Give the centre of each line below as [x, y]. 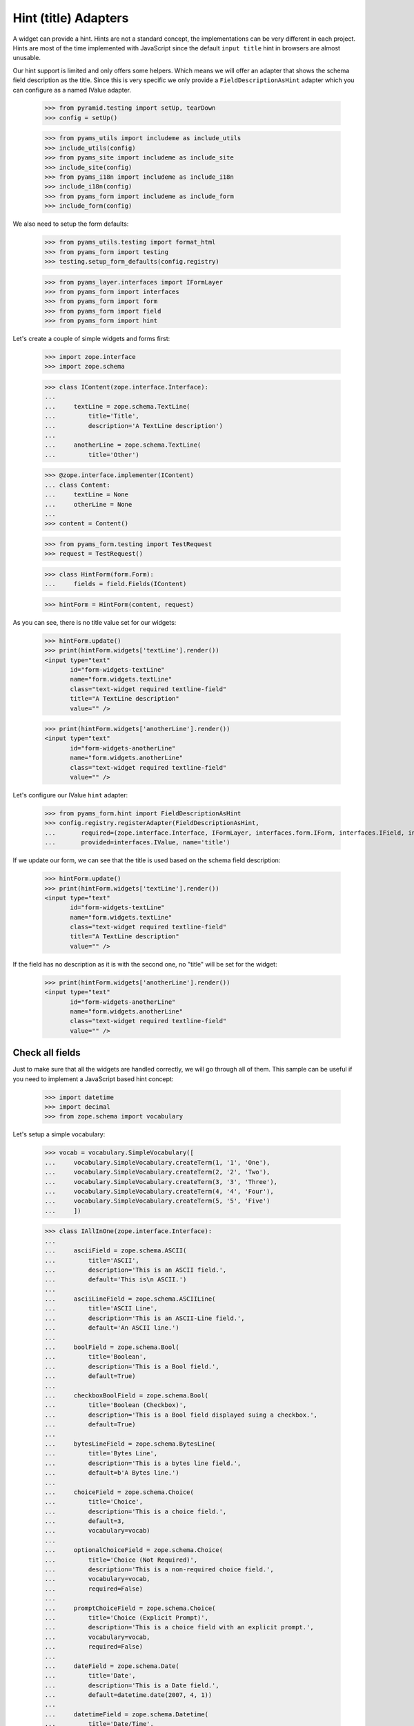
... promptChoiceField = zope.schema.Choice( [130, 1608]
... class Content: [77, 485]
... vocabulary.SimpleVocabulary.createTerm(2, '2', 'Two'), [157, 1172]
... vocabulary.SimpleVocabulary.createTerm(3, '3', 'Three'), [161, 1182]
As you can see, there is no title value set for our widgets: [95, 622]
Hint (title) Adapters [71, 18]
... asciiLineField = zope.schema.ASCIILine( [130, 1299]
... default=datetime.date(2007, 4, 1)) [128, 1695]
